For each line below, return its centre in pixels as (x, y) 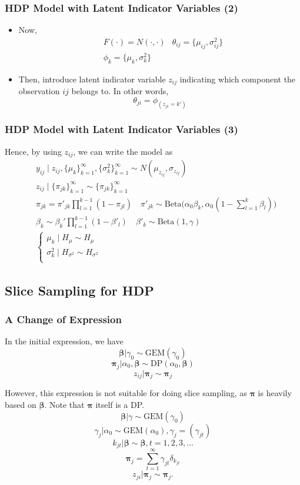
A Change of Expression (63, 319)
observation (39, 91)
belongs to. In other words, (120, 91)
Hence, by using (33, 151)
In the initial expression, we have (64, 341)
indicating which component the (238, 79)
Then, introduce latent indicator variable (92, 79)
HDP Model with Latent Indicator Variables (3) (121, 129)
